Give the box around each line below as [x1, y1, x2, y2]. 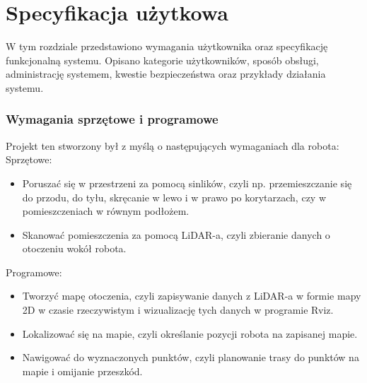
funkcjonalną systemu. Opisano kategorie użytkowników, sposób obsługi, [6, 52, 319, 67]
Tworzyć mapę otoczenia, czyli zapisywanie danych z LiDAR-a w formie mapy [22, 288, 361, 303]
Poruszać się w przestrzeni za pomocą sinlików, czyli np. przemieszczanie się [22, 175, 352, 190]
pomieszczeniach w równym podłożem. [22, 204, 190, 218]
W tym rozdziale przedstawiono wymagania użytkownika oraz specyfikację [6, 39, 328, 54]
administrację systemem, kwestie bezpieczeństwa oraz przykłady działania [6, 66, 326, 81]
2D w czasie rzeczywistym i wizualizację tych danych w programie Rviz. [22, 302, 334, 317]
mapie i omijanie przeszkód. [22, 363, 143, 378]
